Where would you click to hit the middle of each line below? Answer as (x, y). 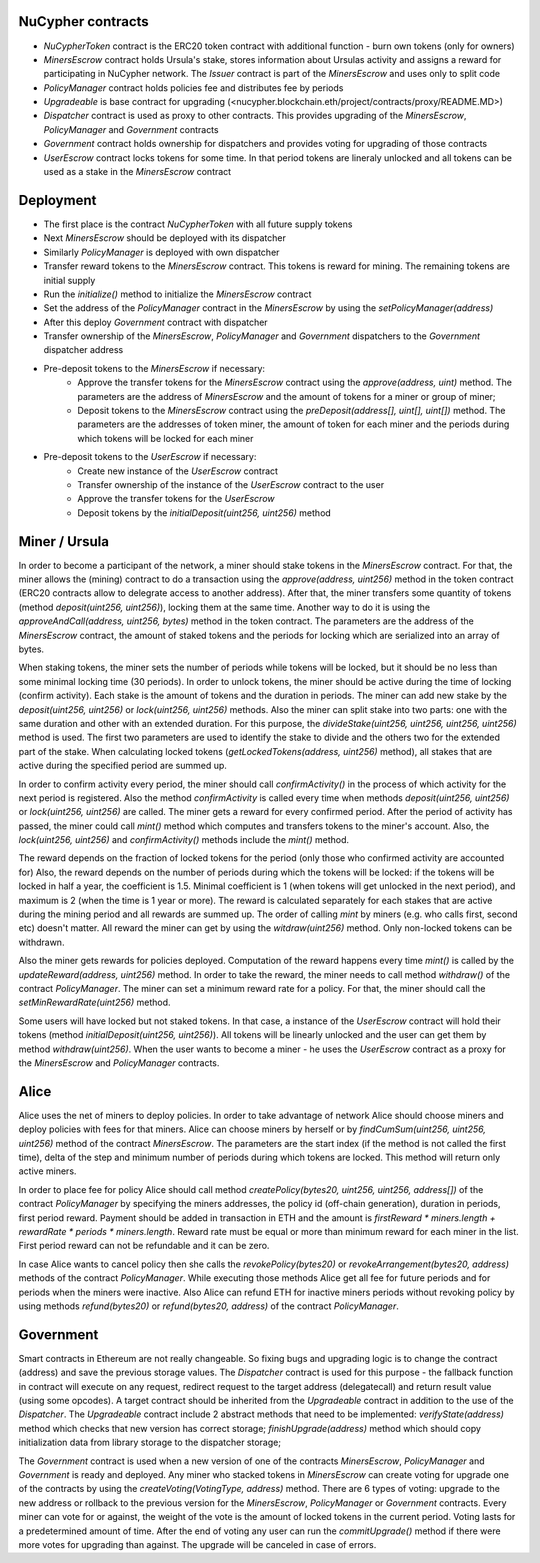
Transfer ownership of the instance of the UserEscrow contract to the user (231, 484)
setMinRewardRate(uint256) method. (94, 1002)
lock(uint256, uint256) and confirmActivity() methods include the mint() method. (184, 840)
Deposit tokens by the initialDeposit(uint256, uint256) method (204, 512)
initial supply (69, 280)
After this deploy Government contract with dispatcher (156, 322)
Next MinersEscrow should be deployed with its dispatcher (165, 238)
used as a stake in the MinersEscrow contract (137, 172)
